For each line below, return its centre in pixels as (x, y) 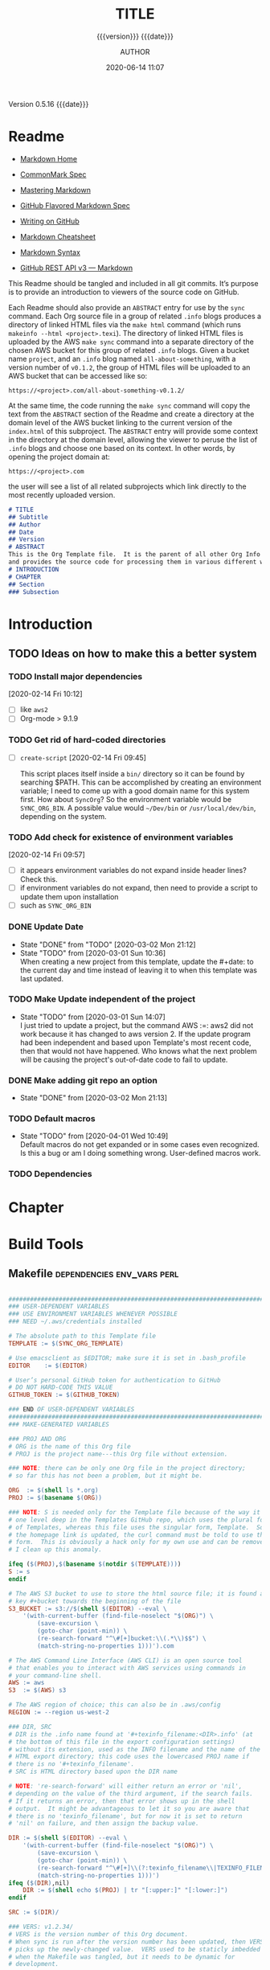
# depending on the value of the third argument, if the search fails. (131, 1793)
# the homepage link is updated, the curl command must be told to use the (138, 1535)
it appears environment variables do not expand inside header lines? (133, 870)
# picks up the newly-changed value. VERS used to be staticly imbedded (135, 1949)
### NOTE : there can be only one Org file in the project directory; (127, 1468)
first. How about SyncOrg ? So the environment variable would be (125, 799)
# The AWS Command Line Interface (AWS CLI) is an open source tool (125, 1661)
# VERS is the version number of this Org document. (98, 1934)
